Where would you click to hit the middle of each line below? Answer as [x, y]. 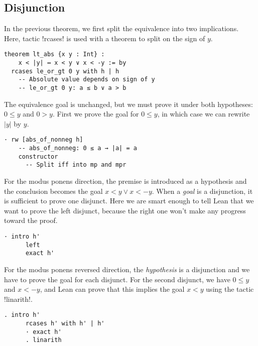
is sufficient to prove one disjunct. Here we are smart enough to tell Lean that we [129, 201]
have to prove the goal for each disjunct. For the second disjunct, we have [117, 279]
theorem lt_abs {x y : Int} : [54, 54]
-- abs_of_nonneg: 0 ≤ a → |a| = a [78, 148]
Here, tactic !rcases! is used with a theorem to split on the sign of [105, 38]
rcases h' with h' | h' [65, 324]
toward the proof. [31, 220]
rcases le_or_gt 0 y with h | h [65, 71]
